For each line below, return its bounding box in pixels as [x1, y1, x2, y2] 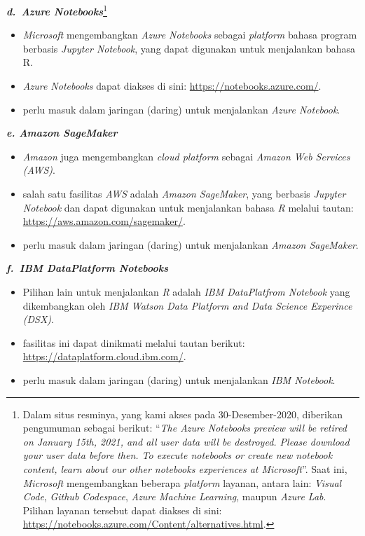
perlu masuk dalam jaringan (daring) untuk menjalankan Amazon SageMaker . [22, 237, 359, 252]
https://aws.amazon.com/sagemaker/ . [22, 214, 186, 228]
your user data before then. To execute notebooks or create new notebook [22, 448, 333, 462]
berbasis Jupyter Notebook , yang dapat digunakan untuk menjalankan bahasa [22, 41, 356, 55]
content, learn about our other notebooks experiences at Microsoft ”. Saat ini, [22, 461, 347, 476]
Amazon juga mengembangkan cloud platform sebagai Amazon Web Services [22, 149, 350, 163]
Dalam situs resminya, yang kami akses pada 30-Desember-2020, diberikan [22, 406, 343, 421]
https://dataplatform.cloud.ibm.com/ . [22, 349, 186, 364]
